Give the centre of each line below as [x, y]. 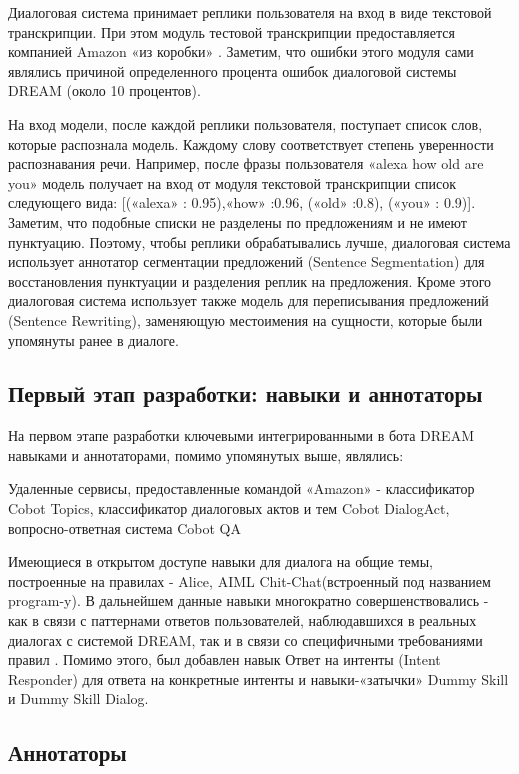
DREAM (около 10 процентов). [104, 90]
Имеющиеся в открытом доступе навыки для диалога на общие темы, [220, 561]
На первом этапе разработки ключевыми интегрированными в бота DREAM [241, 435]
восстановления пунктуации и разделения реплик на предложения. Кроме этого [250, 280]
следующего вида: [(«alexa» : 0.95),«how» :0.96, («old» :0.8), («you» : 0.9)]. [242, 202]
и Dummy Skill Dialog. [78, 698]
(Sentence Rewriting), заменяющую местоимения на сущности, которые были [245, 319]
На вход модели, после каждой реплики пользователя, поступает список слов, [245, 123]
